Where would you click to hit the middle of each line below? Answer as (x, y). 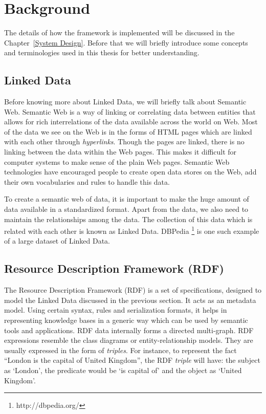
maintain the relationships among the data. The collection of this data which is (128, 219)
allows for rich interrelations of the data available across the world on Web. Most (131, 122)
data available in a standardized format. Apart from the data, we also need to (126, 209)
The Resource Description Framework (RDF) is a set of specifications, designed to (133, 290)
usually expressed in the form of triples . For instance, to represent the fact (120, 350)
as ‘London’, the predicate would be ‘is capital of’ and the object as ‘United (123, 370)
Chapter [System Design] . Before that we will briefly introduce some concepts (126, 42)
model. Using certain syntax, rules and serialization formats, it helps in (116, 310)
